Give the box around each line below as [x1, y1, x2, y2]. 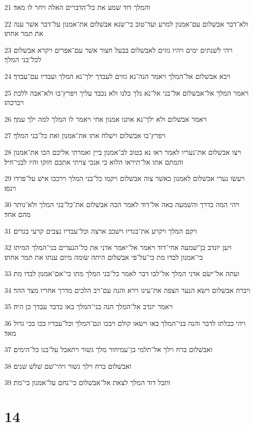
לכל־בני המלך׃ [4, 54, 41, 65]
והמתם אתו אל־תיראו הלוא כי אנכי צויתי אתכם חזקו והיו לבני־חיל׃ [4, 156, 184, 167]
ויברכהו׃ [4, 97, 24, 107]
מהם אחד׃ [4, 209, 31, 219]
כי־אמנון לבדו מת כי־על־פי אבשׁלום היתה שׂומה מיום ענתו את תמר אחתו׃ [4, 251, 203, 262]
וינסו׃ [4, 182, 16, 193]
